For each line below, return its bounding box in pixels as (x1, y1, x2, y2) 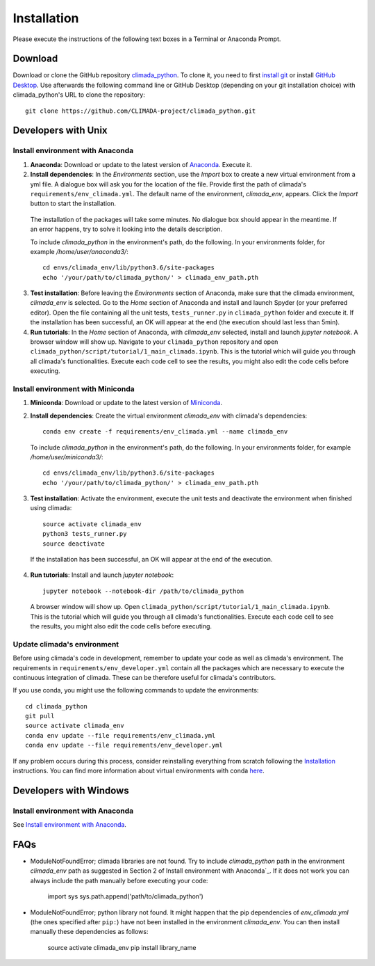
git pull (25, 712, 55, 720)
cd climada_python (25, 702, 88, 710)
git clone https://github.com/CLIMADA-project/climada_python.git (25, 106, 256, 115)
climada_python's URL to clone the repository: (12, 90, 145, 99)
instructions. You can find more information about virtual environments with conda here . (12, 766, 265, 775)
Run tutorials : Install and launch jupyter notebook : (30, 571, 174, 579)
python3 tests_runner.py (42, 530, 127, 538)
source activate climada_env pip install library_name (47, 943, 197, 951)
